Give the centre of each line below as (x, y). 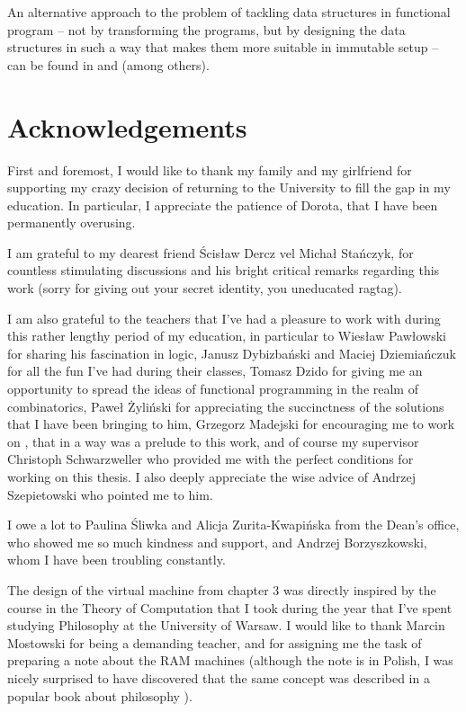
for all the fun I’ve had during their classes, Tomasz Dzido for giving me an (215, 371)
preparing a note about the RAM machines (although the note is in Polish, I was (230, 660)
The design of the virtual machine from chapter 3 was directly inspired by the (222, 589)
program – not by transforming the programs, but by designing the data (206, 29)
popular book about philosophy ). (100, 695)
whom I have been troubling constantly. (116, 560)
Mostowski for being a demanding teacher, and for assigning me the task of (215, 642)
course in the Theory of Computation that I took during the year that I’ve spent (230, 607)
